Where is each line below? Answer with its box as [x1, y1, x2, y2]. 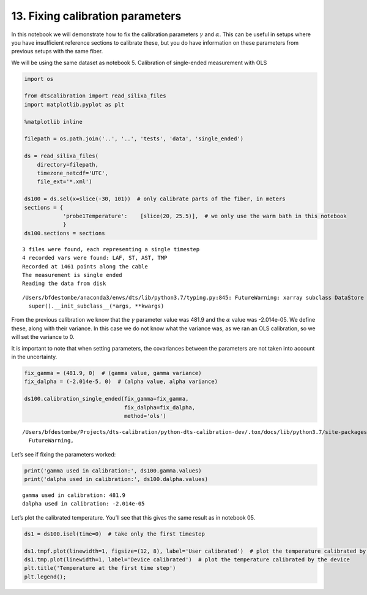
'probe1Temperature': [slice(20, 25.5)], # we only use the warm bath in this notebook [62, 212, 347, 219]
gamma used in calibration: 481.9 [22, 492, 125, 499]
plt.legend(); [24, 573, 67, 580]
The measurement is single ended [22, 271, 122, 278]
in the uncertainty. [11, 353, 57, 361]
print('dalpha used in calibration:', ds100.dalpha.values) [24, 476, 209, 483]
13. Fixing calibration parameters [11, 9, 182, 23]
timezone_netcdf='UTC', [37, 170, 108, 176]
